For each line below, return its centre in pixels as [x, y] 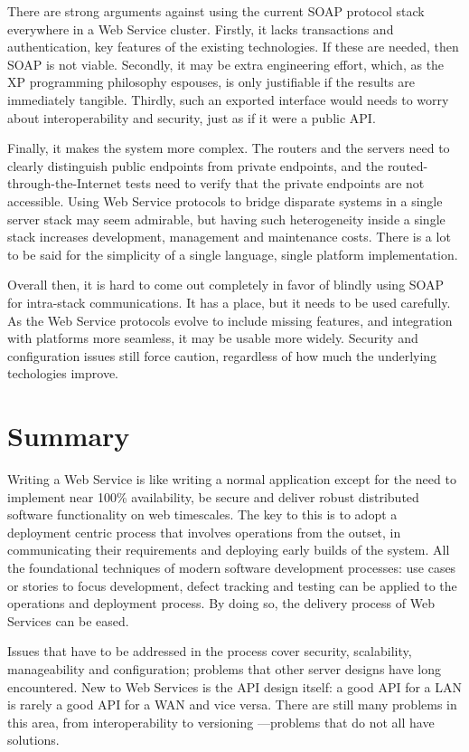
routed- [408, 165]
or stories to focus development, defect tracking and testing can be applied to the [232, 585]
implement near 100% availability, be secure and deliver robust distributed [213, 496]
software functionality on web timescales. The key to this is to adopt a [202, 514]
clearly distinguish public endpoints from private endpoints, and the [196, 165]
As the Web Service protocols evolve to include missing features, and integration [230, 320]
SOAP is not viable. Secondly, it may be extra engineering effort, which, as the [226, 64]
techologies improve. [63, 373]
